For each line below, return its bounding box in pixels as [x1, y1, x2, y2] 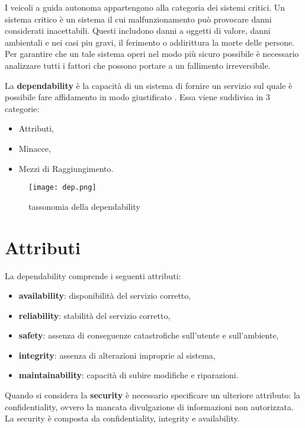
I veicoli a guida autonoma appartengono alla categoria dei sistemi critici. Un [5, 1, 285, 13]
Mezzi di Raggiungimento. [18, 162, 114, 174]
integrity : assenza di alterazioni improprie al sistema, [18, 349, 216, 361]
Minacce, [18, 142, 51, 154]
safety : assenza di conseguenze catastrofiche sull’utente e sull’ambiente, [18, 329, 279, 341]
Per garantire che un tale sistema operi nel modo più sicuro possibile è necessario [5, 47, 299, 60]
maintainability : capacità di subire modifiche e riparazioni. [18, 369, 239, 381]
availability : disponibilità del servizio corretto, [18, 289, 191, 302]
